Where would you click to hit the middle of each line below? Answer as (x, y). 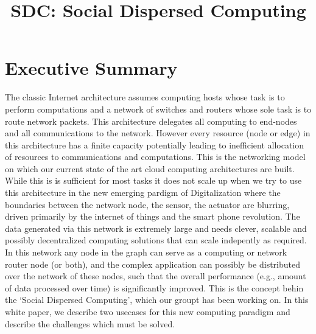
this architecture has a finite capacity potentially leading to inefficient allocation (155, 144)
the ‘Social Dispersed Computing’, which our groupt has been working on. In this (157, 300)
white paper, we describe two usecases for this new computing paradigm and (148, 311)
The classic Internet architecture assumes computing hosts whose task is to (145, 97)
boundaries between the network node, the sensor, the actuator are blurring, (147, 204)
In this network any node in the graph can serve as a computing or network (146, 252)
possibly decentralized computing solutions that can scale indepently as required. (156, 240)
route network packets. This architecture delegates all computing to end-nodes (151, 121)
